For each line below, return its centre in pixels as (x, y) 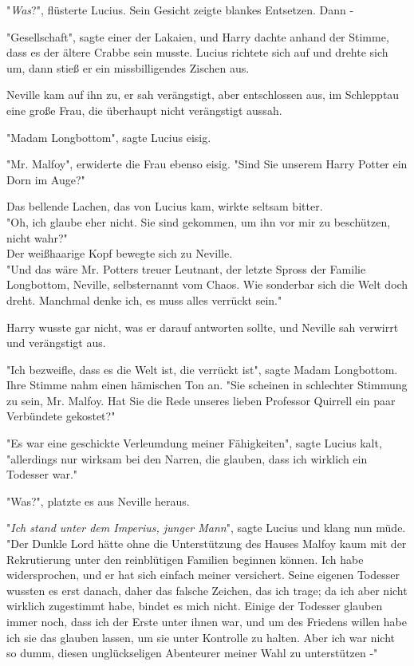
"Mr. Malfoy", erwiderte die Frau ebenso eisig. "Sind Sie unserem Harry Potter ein (207, 164)
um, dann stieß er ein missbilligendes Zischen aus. (128, 67)
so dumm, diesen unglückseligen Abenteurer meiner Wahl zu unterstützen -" (192, 653)
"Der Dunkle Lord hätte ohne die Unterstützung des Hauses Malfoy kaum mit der (207, 544)
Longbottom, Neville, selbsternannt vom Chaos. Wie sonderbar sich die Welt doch (207, 284)
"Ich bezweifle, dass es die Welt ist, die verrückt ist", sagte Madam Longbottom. (202, 369)
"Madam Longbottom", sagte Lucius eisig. (109, 137)
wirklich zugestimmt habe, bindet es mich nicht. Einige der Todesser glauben (195, 606)
